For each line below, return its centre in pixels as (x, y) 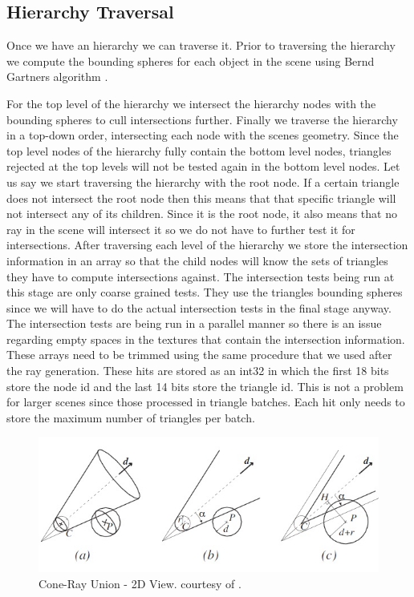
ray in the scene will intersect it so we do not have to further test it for (181, 229)
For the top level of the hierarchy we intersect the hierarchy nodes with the (191, 103)
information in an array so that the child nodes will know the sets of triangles (197, 260)
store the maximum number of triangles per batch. (131, 417)
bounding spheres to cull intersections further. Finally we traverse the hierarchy (202, 119)
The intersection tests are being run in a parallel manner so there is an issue (194, 323)
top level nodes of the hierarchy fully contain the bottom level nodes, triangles (199, 150)
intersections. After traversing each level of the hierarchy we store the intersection (207, 245)
